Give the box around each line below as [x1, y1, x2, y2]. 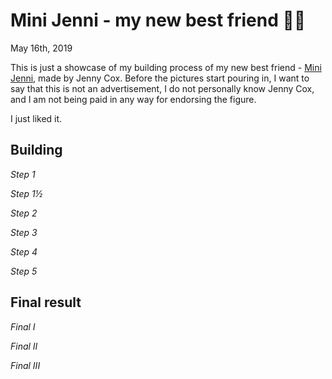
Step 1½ [10, 187, 43, 199]
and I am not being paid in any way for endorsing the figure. [10, 93, 257, 105]
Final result [10, 294, 82, 311]
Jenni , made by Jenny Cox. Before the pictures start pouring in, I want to [10, 72, 310, 84]
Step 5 [10, 265, 38, 277]
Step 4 [10, 245, 38, 258]
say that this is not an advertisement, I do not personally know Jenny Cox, [10, 82, 315, 94]
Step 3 [10, 226, 38, 238]
